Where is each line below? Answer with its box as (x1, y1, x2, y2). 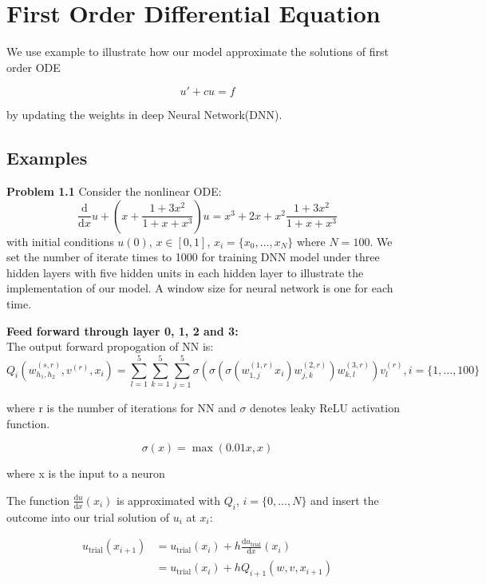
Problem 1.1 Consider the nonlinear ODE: (6, 183, 222, 200)
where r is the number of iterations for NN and (6, 399, 236, 415)
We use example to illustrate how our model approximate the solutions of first (6, 43, 389, 60)
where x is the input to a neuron (6, 465, 165, 482)
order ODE (6, 58, 61, 75)
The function (6, 491, 69, 508)
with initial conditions (6, 232, 114, 249)
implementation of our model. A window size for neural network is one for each (6, 280, 393, 296)
